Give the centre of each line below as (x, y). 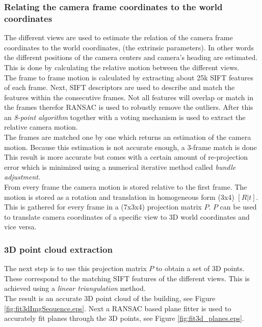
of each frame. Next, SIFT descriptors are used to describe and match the (120, 87)
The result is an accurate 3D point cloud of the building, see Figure (110, 298)
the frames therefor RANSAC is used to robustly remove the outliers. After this (129, 107)
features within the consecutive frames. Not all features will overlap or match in (129, 97)
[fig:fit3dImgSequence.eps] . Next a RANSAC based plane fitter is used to (118, 308)
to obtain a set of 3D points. (200, 268)
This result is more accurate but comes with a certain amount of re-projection (126, 157)
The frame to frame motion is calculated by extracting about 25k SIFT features (129, 77)
